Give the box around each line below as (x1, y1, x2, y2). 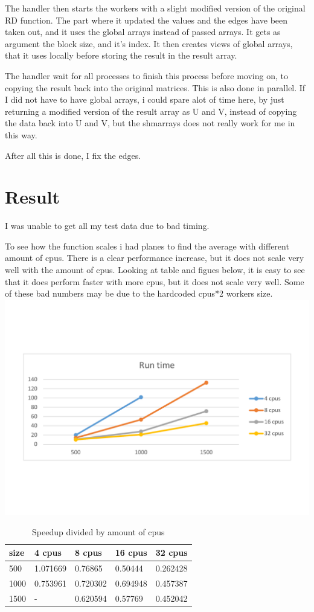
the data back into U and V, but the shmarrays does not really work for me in (5, 117, 295, 129)
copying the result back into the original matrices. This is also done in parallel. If (5, 81, 306, 94)
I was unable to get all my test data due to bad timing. (5, 219, 210, 232)
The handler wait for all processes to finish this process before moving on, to (5, 69, 288, 82)
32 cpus (155, 546, 188, 559)
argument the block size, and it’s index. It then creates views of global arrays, (5, 37, 293, 50)
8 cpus (74, 546, 102, 559)
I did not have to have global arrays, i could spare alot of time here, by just (5, 93, 284, 106)
